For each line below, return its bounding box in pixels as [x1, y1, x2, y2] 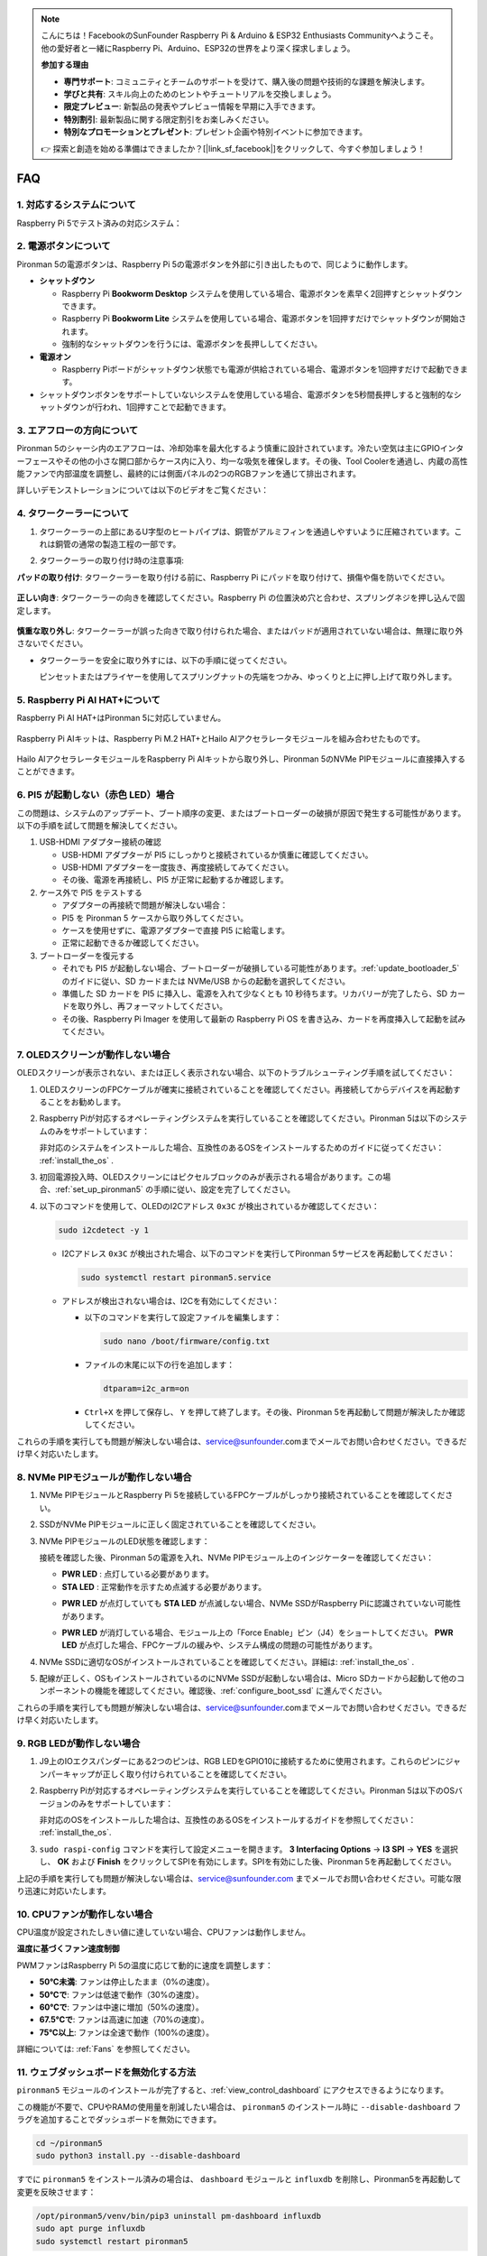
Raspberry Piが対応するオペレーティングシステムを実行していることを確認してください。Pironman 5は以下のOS [39, 1785, 455, 1796]
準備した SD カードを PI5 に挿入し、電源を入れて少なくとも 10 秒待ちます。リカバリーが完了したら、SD [61, 988, 448, 999]
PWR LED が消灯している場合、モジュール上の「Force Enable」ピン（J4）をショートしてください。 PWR [61, 1627, 455, 1638]
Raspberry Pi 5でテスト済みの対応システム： [16, 217, 182, 228]
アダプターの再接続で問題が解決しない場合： [61, 900, 228, 911]
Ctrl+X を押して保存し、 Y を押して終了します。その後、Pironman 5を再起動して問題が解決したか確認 [84, 1407, 465, 1418]
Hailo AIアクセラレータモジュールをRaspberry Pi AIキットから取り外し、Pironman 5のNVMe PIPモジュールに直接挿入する [16, 754, 466, 764]
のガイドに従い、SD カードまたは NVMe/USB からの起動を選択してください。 [61, 975, 351, 986]
